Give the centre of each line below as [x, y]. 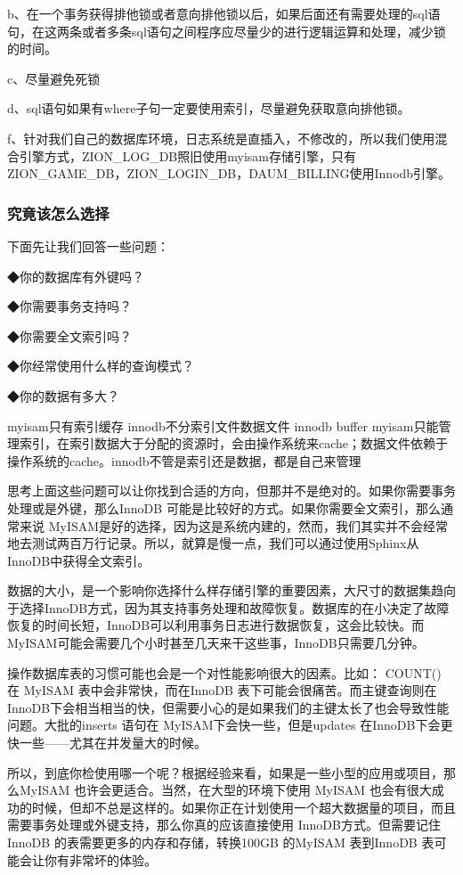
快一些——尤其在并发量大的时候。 [107, 743]
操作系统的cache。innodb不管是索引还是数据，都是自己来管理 [184, 460]
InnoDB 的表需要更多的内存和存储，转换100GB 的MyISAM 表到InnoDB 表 [221, 842]
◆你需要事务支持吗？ [69, 306]
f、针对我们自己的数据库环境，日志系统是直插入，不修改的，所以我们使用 [221, 138]
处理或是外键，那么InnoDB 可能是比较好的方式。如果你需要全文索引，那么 [224, 507]
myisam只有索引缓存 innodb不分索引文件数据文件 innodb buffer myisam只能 [223, 425]
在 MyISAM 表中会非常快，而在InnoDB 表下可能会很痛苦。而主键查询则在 [222, 690]
